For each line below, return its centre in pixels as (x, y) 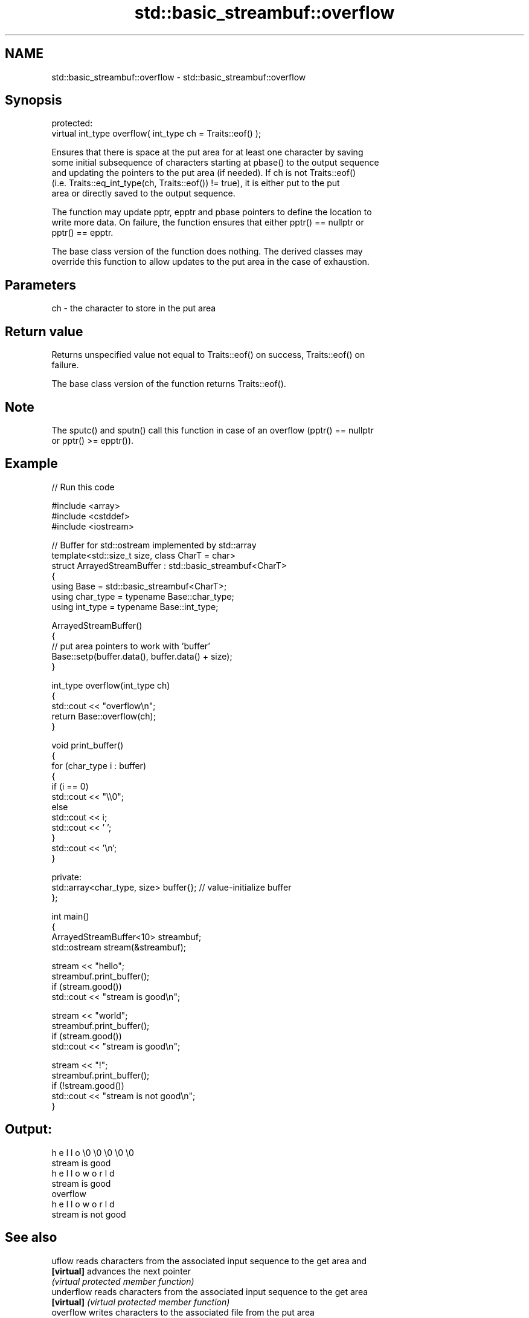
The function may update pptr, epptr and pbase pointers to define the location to (212, 212)
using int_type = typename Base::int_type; (135, 606)
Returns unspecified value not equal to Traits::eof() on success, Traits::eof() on (208, 355)
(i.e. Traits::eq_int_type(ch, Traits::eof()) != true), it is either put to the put (196, 183)
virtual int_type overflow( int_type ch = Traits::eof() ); (156, 134)
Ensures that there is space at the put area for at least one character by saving (207, 152)
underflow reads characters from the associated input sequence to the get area (210, 1291)
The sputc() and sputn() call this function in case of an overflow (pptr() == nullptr (213, 430)
